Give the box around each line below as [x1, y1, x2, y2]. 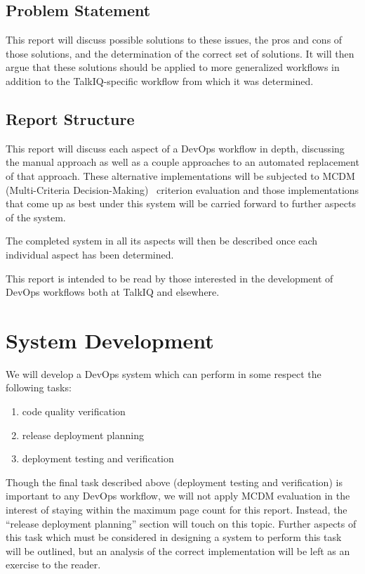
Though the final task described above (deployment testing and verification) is [6, 474, 343, 489]
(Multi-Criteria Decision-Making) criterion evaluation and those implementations [6, 182, 359, 197]
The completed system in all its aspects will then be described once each [6, 233, 318, 248]
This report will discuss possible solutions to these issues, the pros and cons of [6, 32, 343, 47]
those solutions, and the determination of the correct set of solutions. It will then [6, 46, 354, 60]
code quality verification [22, 404, 126, 419]
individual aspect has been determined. [6, 247, 174, 261]
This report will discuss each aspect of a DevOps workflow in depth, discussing [6, 141, 345, 155]
